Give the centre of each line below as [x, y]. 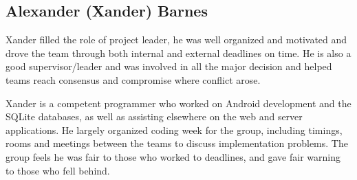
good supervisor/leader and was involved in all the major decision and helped [169, 66]
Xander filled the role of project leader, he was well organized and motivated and [176, 40]
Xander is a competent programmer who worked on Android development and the [178, 103]
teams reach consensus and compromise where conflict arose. [133, 79]
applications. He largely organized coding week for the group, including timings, [174, 130]
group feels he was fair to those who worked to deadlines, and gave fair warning [173, 156]
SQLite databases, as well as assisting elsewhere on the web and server [154, 116]
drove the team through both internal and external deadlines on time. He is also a [178, 53]
